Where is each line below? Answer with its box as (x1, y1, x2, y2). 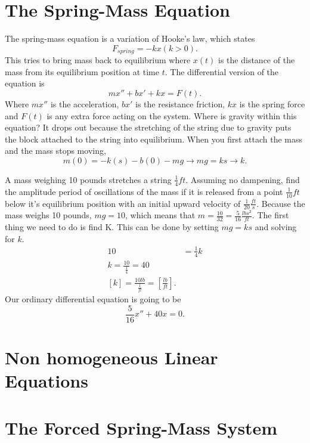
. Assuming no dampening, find (185, 173, 300, 185)
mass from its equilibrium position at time (5, 65, 159, 78)
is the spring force (239, 97, 305, 110)
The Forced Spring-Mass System (5, 415, 278, 439)
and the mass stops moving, (5, 144, 106, 157)
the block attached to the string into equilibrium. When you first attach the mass (5, 132, 302, 145)
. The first (252, 209, 289, 221)
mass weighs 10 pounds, (5, 209, 92, 221)
